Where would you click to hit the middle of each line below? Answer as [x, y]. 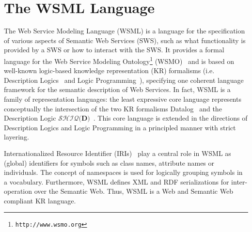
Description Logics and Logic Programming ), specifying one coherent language [124, 80]
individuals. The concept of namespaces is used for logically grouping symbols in [123, 172]
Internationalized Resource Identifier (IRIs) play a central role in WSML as [118, 153]
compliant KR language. [40, 200]
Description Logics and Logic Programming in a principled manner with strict [120, 127]
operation [18, 191]
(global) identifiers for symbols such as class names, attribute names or [109, 162]
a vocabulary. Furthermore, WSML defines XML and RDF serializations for [117, 181]
